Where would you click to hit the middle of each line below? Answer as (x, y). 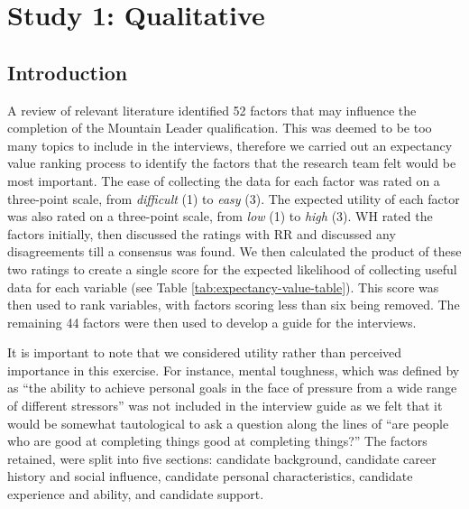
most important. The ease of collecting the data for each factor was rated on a (224, 180)
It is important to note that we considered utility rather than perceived (205, 352)
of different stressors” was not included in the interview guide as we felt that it (225, 406)
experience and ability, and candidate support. (136, 494)
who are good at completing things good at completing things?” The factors (217, 441)
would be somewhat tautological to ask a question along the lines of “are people (228, 423)
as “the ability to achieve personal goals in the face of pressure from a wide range (232, 388)
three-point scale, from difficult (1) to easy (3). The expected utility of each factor (234, 198)
